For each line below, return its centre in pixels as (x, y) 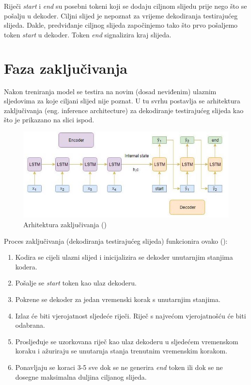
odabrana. (30, 325)
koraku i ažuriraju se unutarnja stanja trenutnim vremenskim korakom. (121, 351)
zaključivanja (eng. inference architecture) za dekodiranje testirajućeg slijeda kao (124, 110)
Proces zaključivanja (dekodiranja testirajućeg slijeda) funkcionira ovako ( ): (116, 241)
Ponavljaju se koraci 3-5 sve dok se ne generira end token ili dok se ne (119, 367)
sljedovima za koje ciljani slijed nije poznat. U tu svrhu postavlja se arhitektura (122, 101)
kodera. (26, 266)
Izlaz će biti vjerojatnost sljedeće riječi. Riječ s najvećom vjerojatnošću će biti (131, 315)
